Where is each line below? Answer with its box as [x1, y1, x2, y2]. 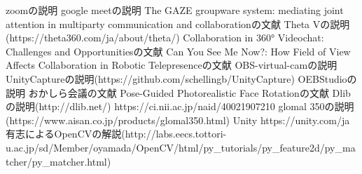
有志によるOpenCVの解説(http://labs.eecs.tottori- [6, 126, 227, 141]
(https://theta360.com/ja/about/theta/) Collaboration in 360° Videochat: [6, 30, 324, 45]
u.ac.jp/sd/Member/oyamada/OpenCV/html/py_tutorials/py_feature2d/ [6, 140, 325, 154]
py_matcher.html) [32, 154, 111, 168]
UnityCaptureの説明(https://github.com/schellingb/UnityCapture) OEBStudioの [6, 71, 357, 86]
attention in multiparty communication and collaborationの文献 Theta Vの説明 [6, 16, 350, 31]
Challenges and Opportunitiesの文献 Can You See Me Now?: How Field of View [6, 43, 351, 58]
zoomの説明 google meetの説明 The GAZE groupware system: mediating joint [6, 3, 344, 17]
